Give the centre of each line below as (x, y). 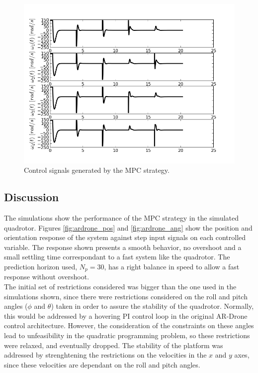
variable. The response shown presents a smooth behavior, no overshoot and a (123, 247)
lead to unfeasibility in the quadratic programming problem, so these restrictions (127, 335)
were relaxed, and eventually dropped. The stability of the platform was (114, 345)
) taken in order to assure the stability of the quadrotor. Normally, (152, 306)
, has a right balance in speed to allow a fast (172, 266)
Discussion (32, 197)
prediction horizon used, (41, 266)
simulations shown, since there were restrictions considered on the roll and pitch (126, 296)
